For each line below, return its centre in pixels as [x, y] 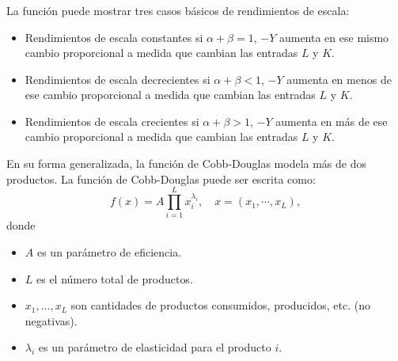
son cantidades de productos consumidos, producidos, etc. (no [220, 305]
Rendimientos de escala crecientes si [112, 121]
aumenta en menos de [339, 79]
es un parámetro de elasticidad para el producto [155, 347]
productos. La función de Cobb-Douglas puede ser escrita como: [161, 179]
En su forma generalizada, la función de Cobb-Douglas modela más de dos [186, 163]
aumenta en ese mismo [334, 37]
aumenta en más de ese [332, 121]
